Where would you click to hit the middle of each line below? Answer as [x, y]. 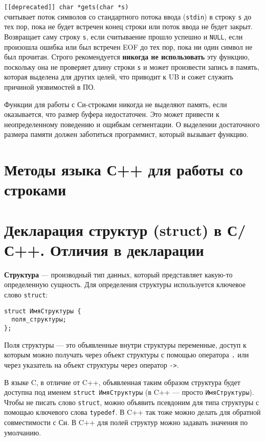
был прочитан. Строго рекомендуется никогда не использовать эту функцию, [127, 57]
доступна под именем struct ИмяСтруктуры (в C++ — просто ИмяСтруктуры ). [129, 392]
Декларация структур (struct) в [113, 229]
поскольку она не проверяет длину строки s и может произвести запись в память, [132, 66]
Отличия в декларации [127, 249]
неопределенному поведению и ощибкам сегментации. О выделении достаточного [132, 124]
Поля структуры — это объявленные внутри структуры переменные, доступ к [125, 344]
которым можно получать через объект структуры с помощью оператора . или [127, 355]
